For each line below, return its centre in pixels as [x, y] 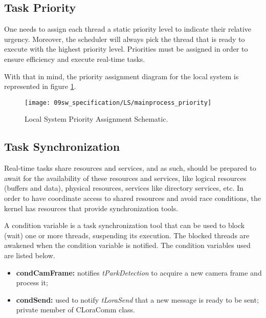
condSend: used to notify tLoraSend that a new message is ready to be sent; [137, 299]
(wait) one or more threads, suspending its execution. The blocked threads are [127, 235]
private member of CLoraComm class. [75, 310]
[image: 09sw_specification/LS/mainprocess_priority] [118, 103]
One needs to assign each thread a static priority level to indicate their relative [128, 29]
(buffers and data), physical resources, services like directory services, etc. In [124, 188]
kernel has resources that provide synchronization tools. [91, 208]
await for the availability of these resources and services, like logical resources [125, 178]
